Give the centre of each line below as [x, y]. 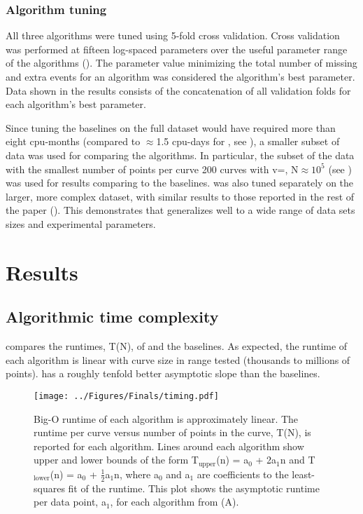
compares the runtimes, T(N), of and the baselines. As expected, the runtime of [177, 346]
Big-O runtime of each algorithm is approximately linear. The [166, 418]
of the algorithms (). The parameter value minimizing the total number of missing [181, 63]
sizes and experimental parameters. [81, 223]
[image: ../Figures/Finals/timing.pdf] [126, 396]
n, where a [136, 474]
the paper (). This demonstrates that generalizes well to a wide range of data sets [180, 210]
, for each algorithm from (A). [175, 502]
